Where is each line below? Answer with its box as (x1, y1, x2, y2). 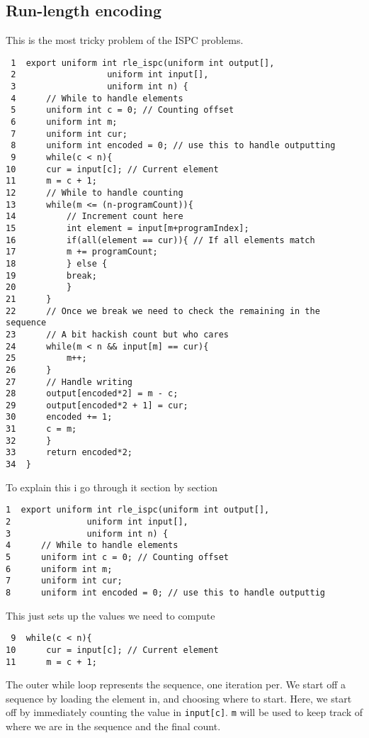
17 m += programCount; (6, 247, 158, 257)
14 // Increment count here (6, 211, 183, 222)
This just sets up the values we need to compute (6, 608, 215, 622)
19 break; (6, 270, 97, 281)
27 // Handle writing (6, 376, 132, 387)
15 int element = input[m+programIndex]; (6, 223, 249, 233)
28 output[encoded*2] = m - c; (6, 388, 178, 399)
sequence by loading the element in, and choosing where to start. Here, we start (6, 691, 352, 705)
